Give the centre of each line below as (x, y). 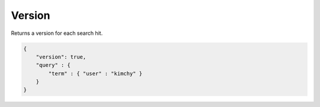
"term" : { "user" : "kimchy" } (95, 73)
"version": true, (61, 57)
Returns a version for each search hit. (57, 33)
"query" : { (53, 65)
